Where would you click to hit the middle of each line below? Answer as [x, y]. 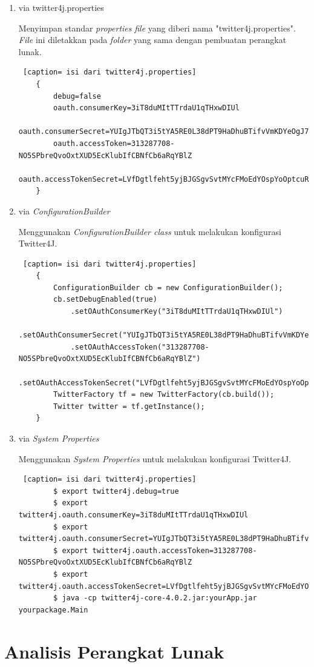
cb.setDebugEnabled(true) [105, 300]
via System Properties [59, 438]
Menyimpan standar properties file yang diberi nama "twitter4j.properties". [157, 28]
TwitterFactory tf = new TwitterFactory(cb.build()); [164, 395]
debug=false [77, 96]
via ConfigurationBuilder [64, 211]
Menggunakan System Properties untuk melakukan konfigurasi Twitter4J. [155, 458]
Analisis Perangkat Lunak [114, 651]
